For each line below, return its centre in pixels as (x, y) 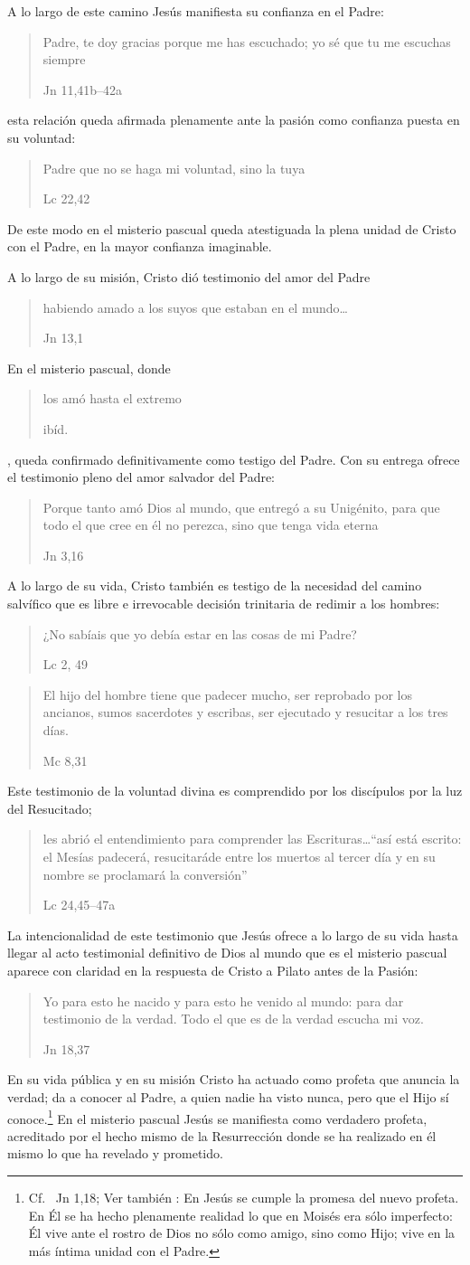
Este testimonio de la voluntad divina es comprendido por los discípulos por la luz (235, 791)
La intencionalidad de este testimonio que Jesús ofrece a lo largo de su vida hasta (233, 935)
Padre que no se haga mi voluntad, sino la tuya (174, 168)
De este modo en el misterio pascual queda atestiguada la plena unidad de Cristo (232, 228)
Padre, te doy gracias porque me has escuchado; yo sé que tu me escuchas (247, 41)
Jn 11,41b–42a (83, 89)
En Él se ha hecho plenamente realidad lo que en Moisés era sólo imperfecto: (240, 1215)
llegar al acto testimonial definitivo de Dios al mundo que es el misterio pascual (227, 953)
